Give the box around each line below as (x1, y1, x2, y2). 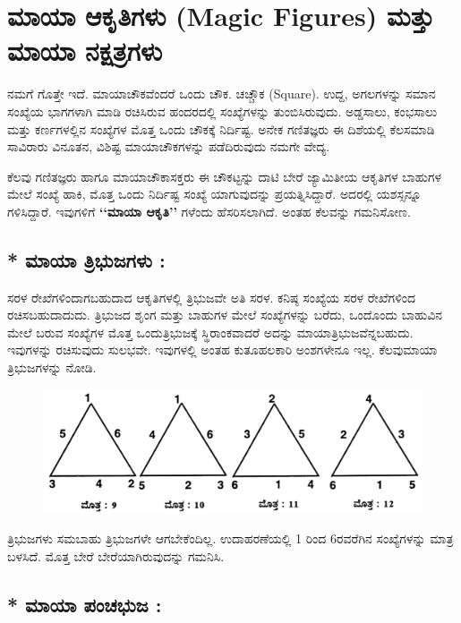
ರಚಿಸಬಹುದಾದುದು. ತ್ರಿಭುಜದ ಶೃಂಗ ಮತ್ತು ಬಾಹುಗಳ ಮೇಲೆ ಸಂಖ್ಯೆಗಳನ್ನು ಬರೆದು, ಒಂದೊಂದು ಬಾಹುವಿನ (7, 305, 443, 324)
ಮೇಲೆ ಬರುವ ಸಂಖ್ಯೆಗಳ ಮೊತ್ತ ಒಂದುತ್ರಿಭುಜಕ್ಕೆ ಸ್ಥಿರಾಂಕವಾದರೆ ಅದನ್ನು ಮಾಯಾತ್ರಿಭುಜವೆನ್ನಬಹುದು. (7, 322, 414, 341)
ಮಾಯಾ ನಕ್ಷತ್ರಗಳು (7, 32, 163, 69)
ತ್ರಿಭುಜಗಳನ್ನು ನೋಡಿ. (7, 358, 97, 377)
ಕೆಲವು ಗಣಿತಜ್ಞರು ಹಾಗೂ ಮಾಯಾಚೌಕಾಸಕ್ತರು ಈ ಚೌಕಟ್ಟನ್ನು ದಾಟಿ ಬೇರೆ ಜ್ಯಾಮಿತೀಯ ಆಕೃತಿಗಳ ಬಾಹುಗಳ (7, 166, 442, 185)
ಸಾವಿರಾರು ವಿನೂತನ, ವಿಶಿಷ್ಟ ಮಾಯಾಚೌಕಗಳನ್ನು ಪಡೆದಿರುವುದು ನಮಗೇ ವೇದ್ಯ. (7, 137, 330, 156)
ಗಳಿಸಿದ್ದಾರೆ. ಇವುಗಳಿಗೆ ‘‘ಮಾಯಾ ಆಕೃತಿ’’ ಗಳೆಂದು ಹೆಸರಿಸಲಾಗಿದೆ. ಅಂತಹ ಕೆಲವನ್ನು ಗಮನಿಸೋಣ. (7, 201, 411, 220)
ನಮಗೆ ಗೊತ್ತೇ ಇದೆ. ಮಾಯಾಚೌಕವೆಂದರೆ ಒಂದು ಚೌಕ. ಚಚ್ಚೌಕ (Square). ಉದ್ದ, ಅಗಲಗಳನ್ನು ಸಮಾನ (7, 84, 436, 103)
